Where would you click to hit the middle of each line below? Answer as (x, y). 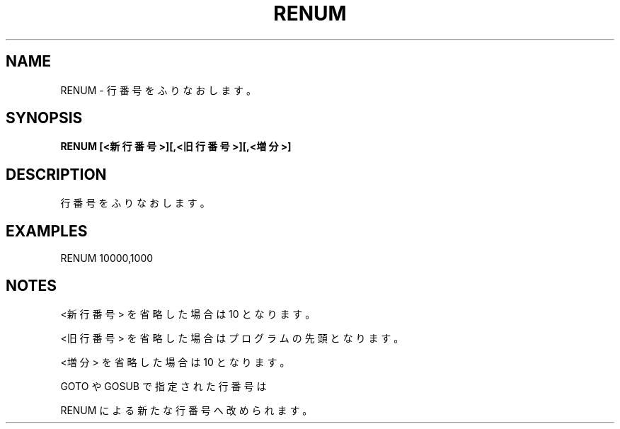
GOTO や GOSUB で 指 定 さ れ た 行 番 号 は (163, 386)
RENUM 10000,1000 (107, 258)
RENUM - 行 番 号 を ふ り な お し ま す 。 (159, 90)
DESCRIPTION (56, 174)
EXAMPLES (47, 231)
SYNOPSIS (44, 118)
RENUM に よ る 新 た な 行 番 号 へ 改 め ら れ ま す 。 (186, 410)
